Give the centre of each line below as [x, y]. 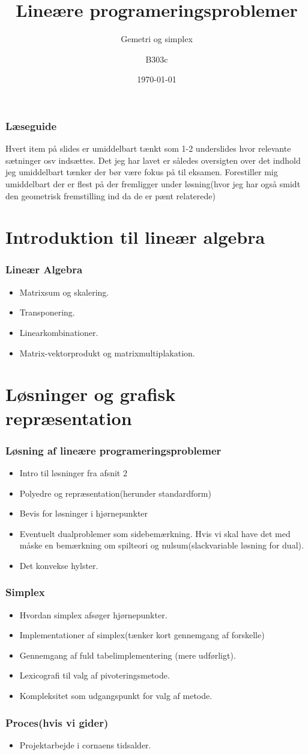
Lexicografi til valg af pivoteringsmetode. [95, 675]
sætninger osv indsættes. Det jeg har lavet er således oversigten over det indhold [153, 160]
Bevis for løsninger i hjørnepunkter [84, 513]
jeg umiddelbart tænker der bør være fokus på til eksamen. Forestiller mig [142, 172]
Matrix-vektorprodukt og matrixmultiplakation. [107, 353]
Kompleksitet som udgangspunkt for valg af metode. [116, 696]
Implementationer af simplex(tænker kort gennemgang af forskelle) [142, 635]
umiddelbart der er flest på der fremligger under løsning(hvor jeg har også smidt [153, 183]
